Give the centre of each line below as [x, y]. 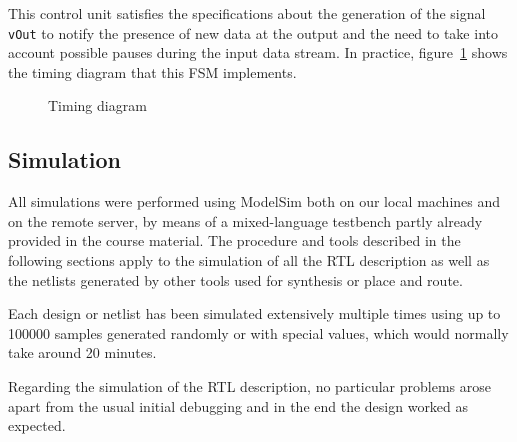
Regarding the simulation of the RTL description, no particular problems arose [249, 385]
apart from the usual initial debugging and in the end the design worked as [238, 405]
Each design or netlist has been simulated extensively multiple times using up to [254, 313]
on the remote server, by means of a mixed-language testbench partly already [245, 220]
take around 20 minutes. [82, 352]
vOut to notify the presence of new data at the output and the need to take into [253, 32]
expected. [37, 425]
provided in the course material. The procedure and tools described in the [234, 240]
